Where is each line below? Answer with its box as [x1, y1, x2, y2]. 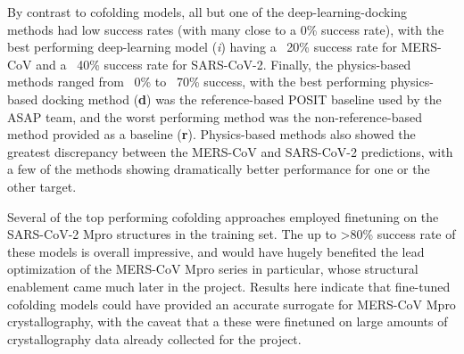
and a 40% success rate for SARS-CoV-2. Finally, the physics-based [36, 54, 411, 73]
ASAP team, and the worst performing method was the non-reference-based [7, 107, 422, 126]
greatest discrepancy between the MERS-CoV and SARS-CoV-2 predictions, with [7, 142, 453, 161]
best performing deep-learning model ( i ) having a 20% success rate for [7, 37, 397, 56]
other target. [7, 177, 77, 195]
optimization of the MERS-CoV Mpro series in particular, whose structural [7, 259, 418, 278]
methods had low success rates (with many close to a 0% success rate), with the [7, 20, 444, 38]
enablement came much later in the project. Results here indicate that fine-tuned [7, 276, 451, 295]
